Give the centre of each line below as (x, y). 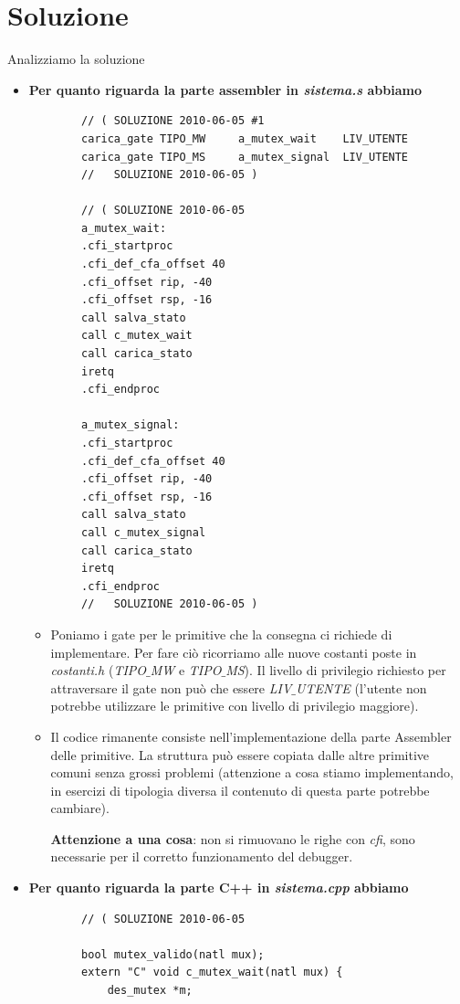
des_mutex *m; (150, 991)
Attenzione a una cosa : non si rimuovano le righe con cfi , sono (233, 838)
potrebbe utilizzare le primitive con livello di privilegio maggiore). (235, 706)
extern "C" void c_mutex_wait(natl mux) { (212, 972)
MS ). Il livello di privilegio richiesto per (336, 670)
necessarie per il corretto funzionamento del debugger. (202, 856)
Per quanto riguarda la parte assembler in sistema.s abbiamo (225, 89)
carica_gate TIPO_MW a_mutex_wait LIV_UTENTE (245, 138)
